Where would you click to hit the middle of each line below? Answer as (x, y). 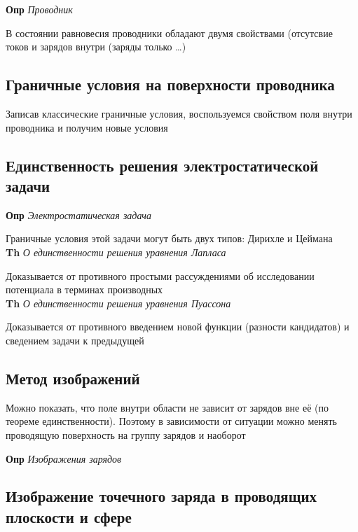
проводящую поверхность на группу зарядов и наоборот (126, 434)
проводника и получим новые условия (87, 127)
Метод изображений (73, 378)
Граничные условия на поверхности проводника (170, 84)
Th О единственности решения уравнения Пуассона (118, 303)
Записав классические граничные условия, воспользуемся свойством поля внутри (179, 113)
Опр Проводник (39, 9)
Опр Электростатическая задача (78, 215)
